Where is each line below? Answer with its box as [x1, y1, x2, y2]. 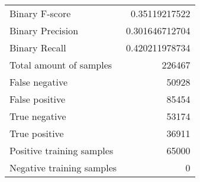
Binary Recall [9, 41, 66, 54]
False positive [9, 92, 66, 106]
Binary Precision [9, 24, 79, 37]
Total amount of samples [9, 58, 112, 71]
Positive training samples [9, 144, 114, 157]
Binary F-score [9, 6, 71, 20]
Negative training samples [9, 161, 117, 174]
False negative [9, 75, 68, 89]
